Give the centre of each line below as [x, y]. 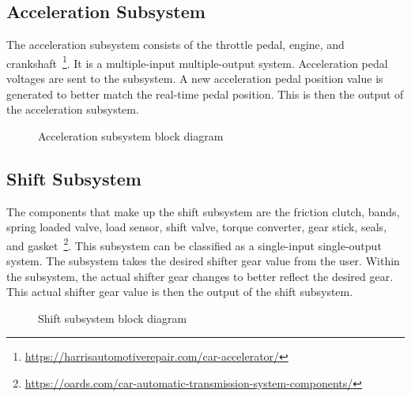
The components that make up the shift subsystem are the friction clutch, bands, [203, 211]
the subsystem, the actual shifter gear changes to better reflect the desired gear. [200, 276]
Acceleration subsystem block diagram [131, 135]
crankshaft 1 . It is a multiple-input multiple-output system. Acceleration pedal [197, 62]
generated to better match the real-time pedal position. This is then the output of [205, 94]
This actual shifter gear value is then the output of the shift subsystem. [180, 292]
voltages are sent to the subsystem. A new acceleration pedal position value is [195, 79]
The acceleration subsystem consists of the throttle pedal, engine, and [175, 45]
